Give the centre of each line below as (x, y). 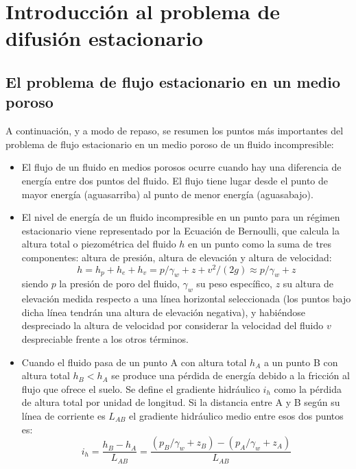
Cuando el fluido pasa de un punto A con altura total (134, 362)
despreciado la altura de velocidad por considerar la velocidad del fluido (173, 325)
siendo (35, 284)
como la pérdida (308, 388)
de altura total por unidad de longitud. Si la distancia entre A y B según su (181, 402)
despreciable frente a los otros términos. (105, 338)
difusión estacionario (104, 38)
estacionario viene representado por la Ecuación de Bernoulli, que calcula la (180, 230)
